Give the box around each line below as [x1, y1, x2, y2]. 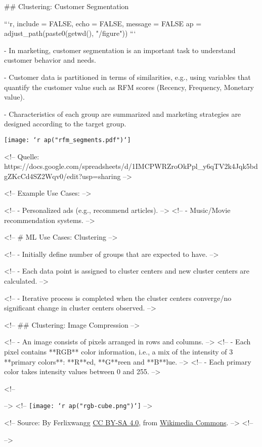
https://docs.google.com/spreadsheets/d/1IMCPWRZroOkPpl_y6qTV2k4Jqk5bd [4, 161, 258, 171]
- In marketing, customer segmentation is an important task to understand [4, 44, 236, 55]
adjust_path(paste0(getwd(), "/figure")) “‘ [4, 28, 136, 38]
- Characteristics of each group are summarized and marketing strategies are [4, 108, 241, 119]
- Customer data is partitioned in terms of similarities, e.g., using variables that [4, 71, 251, 82]
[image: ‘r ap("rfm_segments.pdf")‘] [4, 136, 131, 144]
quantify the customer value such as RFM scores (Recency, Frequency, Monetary [4, 81, 254, 92]
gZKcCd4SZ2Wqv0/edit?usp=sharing [4, 170, 121, 181]
